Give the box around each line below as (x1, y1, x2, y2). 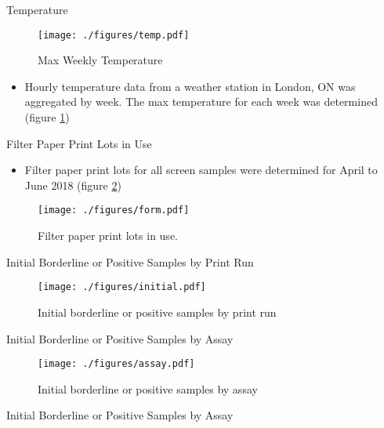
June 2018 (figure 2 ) (24, 176, 121, 193)
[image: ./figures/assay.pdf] (38, 358, 195, 370)
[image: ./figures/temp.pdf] (38, 29, 190, 41)
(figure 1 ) (24, 109, 70, 125)
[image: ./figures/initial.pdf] (38, 281, 206, 293)
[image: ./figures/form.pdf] (38, 205, 190, 216)
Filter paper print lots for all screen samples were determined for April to (24, 161, 378, 178)
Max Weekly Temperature (38, 52, 163, 68)
